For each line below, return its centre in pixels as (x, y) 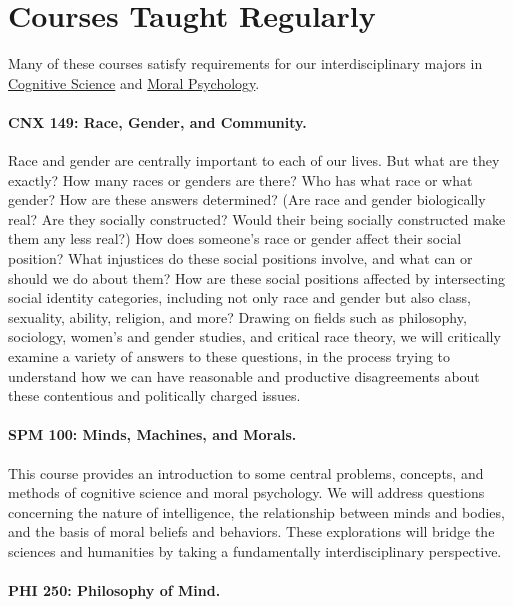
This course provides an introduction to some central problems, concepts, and (246, 472)
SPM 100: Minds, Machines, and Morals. (152, 434)
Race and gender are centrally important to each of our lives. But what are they (254, 160)
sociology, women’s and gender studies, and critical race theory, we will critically (254, 336)
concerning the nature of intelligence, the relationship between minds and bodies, (256, 511)
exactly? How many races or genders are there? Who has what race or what (240, 179)
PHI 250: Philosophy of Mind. (114, 590)
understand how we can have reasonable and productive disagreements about (244, 375)
